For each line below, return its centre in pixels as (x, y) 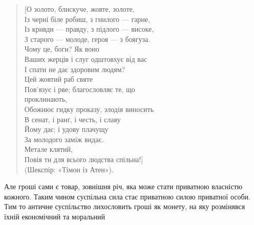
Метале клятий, (48, 149)
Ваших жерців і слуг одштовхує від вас (86, 59)
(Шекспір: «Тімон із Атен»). (69, 169)
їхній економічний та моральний (55, 216)
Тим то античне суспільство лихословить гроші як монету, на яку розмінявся (125, 206)
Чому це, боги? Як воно (62, 49)
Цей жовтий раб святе (59, 79)
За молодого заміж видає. (64, 139)
